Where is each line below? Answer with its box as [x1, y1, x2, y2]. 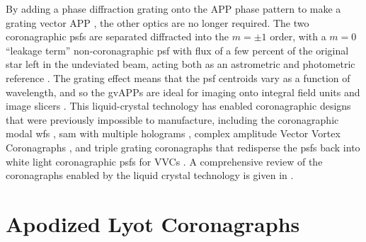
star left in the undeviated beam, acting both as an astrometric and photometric [6, 57, 355, 71]
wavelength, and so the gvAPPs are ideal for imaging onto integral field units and [6, 84, 360, 99]
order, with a [270, 29, 326, 44]
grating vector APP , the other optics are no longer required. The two [6, 15, 309, 30]
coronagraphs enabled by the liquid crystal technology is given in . [6, 168, 294, 183]
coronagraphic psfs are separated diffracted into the [6, 29, 229, 44]
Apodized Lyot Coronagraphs [6, 209, 300, 238]
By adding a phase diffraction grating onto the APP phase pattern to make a [6, 1, 341, 16]
